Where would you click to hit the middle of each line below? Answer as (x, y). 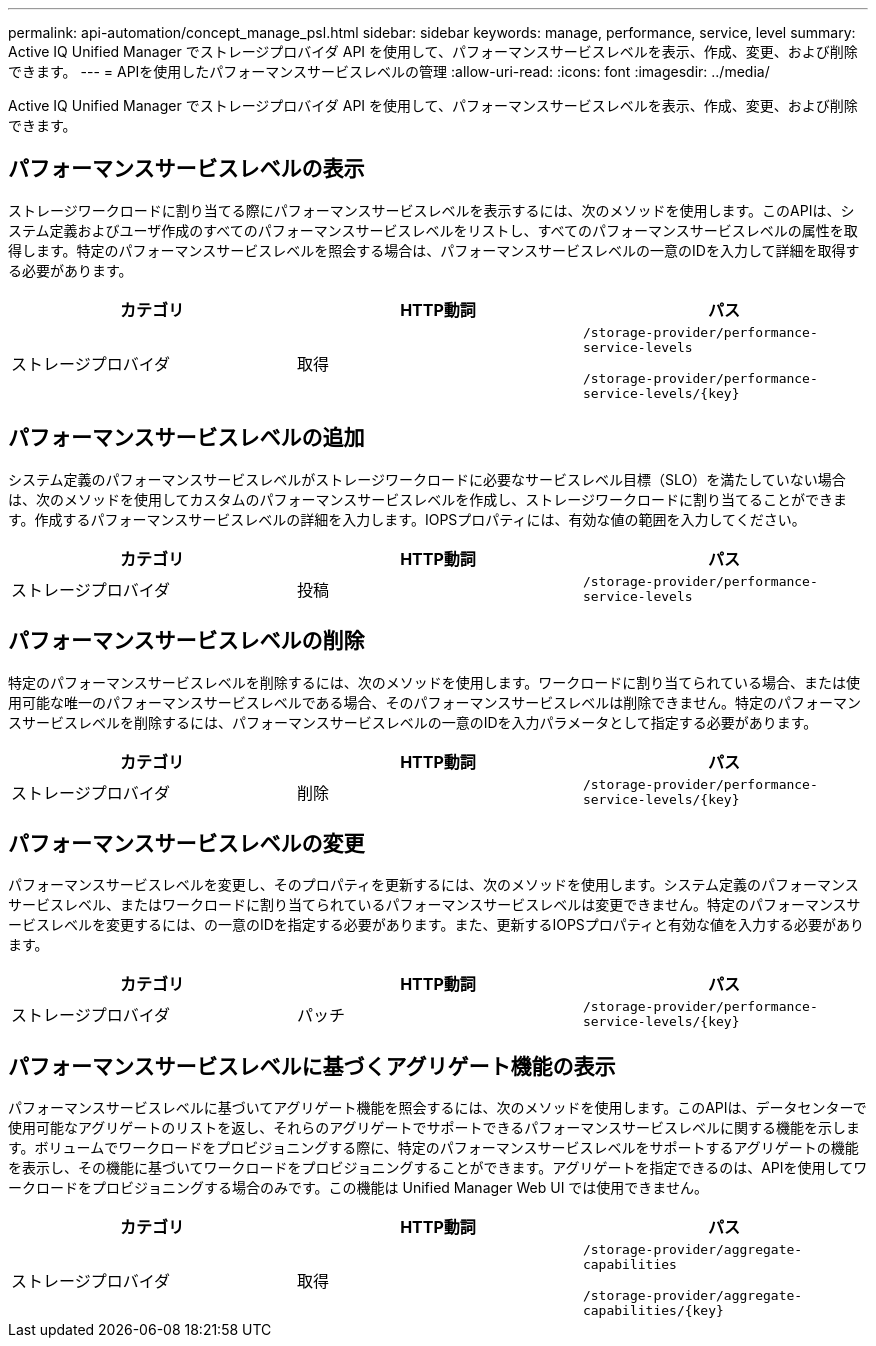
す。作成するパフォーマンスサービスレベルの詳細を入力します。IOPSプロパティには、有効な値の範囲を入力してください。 (407, 519)
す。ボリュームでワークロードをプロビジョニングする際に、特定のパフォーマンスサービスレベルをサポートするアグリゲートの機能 (433, 1148)
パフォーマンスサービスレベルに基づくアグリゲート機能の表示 (312, 1066)
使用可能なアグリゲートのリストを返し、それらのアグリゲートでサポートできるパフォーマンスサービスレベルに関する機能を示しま (434, 1128)
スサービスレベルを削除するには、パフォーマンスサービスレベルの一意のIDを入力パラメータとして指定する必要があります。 (413, 722)
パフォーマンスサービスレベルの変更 (186, 843)
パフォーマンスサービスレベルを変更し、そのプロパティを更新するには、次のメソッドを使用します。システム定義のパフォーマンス (433, 885)
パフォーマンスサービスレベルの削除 (186, 641)
